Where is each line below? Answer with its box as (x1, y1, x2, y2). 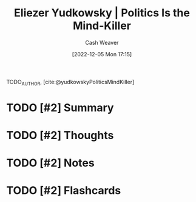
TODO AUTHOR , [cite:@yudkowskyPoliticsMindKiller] (6, 78, 135, 87)
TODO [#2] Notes (6, 156, 95, 170)
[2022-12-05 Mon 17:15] (72, 50, 132, 57)
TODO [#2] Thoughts (6, 129, 114, 142)
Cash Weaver (85, 39, 119, 46)
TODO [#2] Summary (6, 100, 114, 114)
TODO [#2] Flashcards (6, 184, 121, 198)
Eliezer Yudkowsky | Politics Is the (14, 6, 190, 20)
